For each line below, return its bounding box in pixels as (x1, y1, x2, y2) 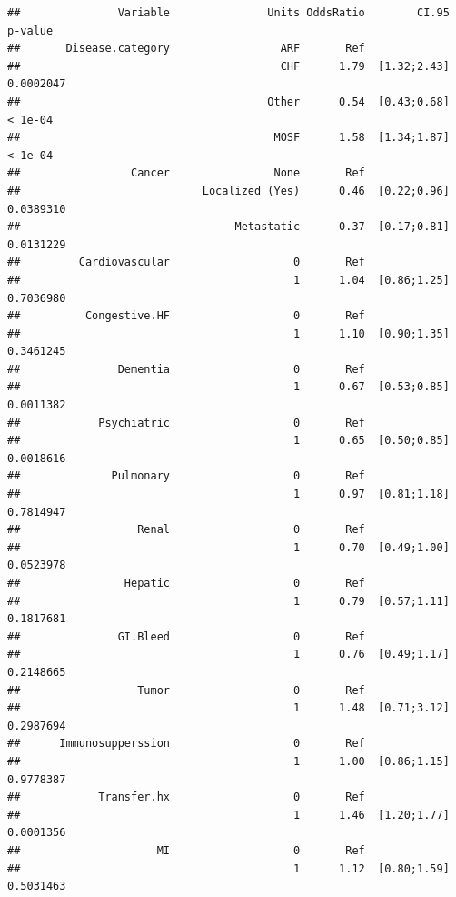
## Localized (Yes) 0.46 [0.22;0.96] (7, 184, 450, 197)
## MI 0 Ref (7, 843, 365, 857)
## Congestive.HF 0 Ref (7, 309, 365, 323)
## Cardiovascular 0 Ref (7, 256, 365, 269)
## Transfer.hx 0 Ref (7, 791, 365, 804)
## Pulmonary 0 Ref (7, 469, 365, 483)
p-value (7, 24, 54, 37)
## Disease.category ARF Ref (7, 42, 365, 55)
